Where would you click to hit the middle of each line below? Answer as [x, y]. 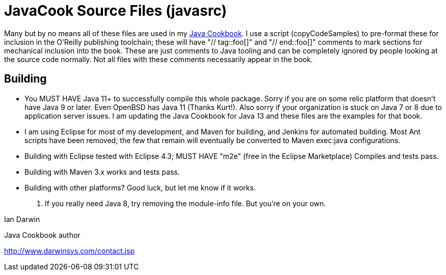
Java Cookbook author [42, 235]
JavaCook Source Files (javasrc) [116, 11]
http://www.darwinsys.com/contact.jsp [69, 251]
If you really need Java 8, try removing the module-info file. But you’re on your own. [186, 203]
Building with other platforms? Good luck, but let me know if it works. [140, 187]
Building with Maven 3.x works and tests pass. [102, 172]
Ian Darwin [22, 219]
